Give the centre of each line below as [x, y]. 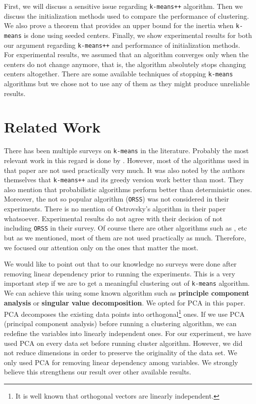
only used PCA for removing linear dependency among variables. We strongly [121, 362]
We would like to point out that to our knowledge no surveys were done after [120, 264]
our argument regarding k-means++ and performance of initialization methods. [122, 45]
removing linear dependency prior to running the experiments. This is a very [120, 273]
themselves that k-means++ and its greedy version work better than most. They [124, 180]
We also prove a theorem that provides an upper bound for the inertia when [119, 25]
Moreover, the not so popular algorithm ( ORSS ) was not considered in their [116, 199]
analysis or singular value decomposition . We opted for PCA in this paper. [125, 302]
